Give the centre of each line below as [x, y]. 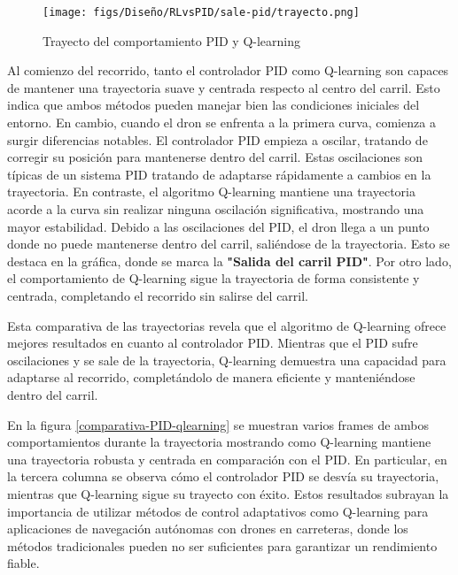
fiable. [23, 563]
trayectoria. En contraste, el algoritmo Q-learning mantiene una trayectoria [211, 192]
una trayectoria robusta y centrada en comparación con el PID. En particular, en [227, 459]
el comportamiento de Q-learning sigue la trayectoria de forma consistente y [213, 278]
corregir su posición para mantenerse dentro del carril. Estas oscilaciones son [215, 157]
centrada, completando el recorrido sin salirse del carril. [158, 295]
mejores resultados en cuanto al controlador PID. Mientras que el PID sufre [213, 343]
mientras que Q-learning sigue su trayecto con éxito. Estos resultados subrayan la [228, 493]
